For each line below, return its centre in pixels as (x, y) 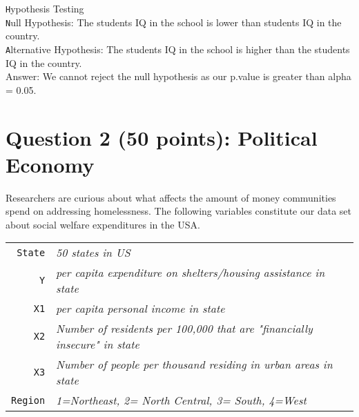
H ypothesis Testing (45, 8)
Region (28, 400)
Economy (50, 164)
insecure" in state (98, 345)
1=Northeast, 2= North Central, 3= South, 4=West (181, 400)
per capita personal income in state (140, 309)
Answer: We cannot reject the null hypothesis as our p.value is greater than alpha (178, 76)
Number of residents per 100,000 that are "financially (184, 329)
